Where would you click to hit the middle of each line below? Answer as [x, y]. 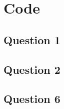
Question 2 [32, 69]
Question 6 [32, 99]
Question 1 [32, 39]
